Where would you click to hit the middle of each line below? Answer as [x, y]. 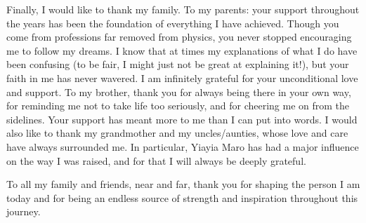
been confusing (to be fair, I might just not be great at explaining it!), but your [178, 64]
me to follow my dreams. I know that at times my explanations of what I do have [182, 50]
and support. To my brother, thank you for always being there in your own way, [179, 92]
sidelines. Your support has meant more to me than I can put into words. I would [182, 119]
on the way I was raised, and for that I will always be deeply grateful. [156, 160]
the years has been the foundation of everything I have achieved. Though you [173, 23]
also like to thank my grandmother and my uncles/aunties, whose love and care [177, 133]
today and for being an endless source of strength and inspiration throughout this [182, 197]
